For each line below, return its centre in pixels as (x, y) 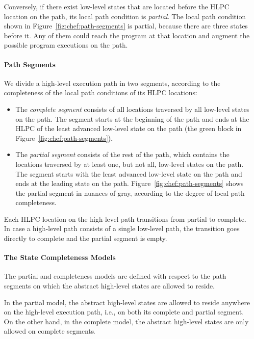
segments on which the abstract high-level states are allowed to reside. (109, 286)
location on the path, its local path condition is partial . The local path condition (125, 16)
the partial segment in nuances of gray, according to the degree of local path (130, 193)
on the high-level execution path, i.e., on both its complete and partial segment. (124, 312)
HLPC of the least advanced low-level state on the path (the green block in (128, 128)
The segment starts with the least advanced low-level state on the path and (129, 173)
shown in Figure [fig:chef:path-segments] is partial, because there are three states (126, 26)
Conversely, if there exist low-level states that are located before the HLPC (117, 6)
